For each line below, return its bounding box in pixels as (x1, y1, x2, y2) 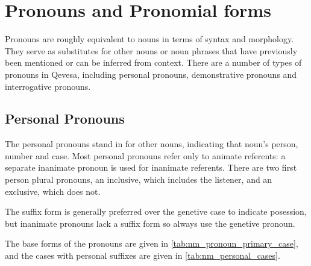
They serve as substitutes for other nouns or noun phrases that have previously (5, 44, 298, 57)
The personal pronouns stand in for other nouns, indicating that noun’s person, (5, 138, 298, 150)
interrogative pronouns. (5, 80, 91, 92)
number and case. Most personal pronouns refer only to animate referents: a (5, 149, 286, 162)
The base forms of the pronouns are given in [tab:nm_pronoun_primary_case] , (5, 237, 298, 250)
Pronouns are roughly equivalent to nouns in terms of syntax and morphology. (5, 33, 294, 45)
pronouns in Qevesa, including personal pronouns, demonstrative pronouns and (5, 68, 297, 80)
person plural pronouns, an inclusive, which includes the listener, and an (5, 173, 272, 186)
